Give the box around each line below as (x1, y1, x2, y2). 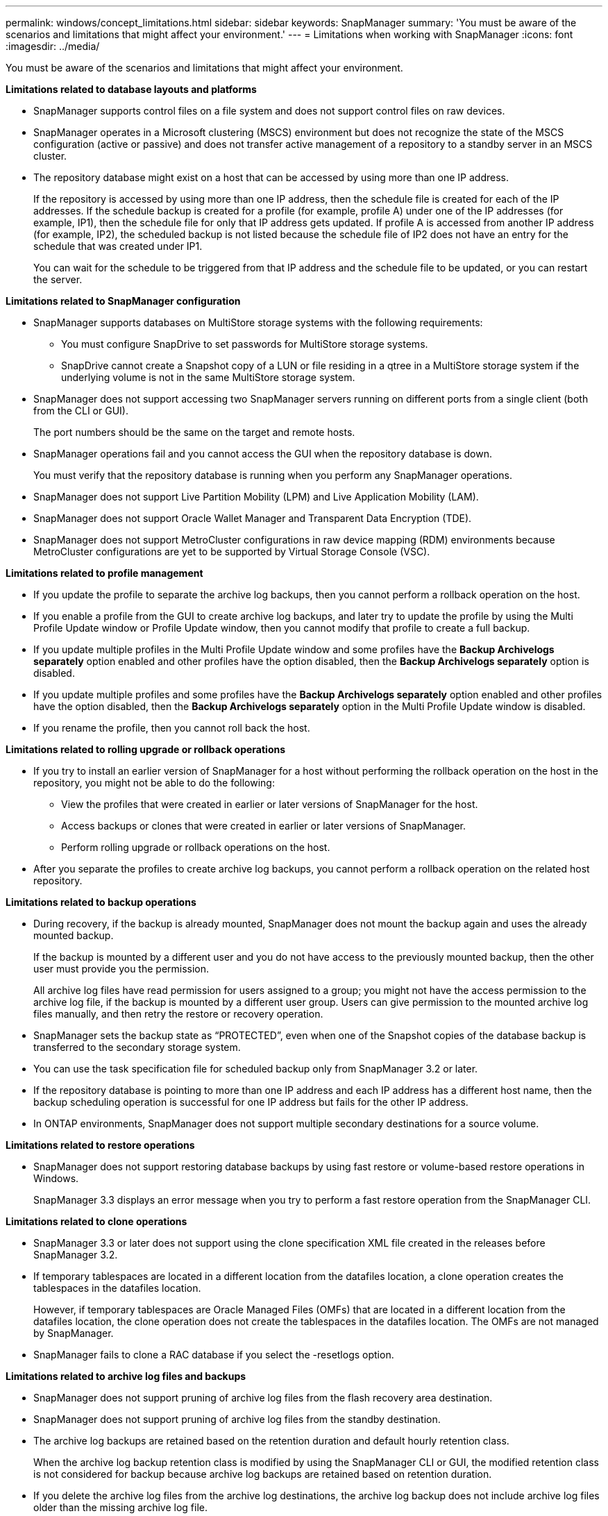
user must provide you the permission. (33, 963, 210, 975)
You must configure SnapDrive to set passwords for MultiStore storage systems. (61, 338, 428, 350)
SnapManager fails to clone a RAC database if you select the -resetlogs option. (33, 1349, 394, 1361)
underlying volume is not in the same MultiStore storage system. (61, 371, 355, 383)
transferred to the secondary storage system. (33, 1041, 241, 1053)
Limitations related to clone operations (6, 1215, 187, 1227)
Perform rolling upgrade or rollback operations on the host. (61, 841, 330, 853)
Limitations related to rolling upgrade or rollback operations (6, 743, 286, 755)
